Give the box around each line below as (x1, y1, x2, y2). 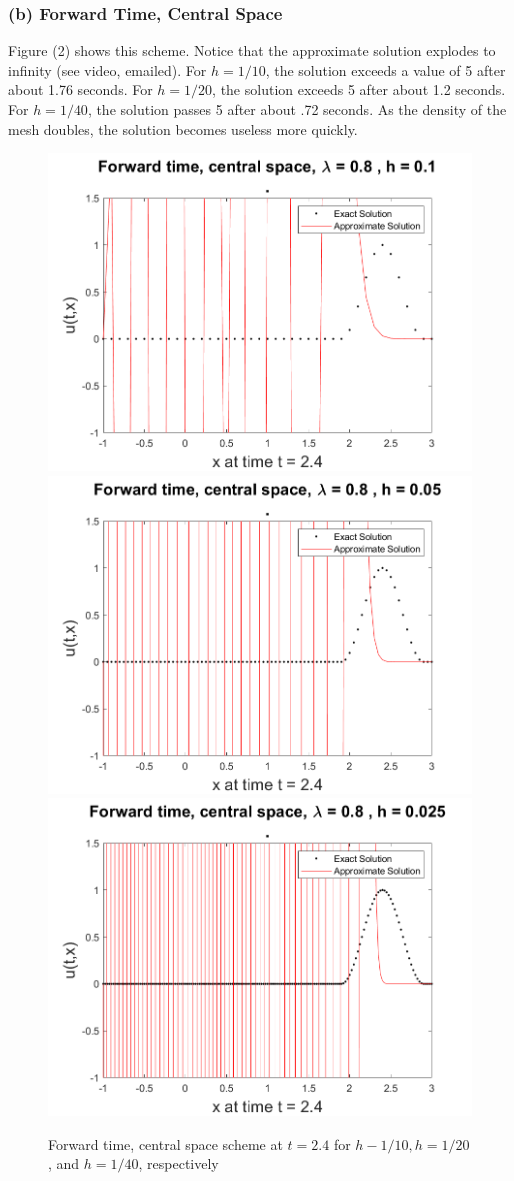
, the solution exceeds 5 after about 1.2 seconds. (212, 79, 506, 100)
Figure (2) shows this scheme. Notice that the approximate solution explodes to (8, 40, 496, 61)
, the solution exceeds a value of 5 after (265, 59, 506, 80)
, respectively (138, 1153, 219, 1174)
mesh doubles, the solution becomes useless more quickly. (8, 118, 358, 139)
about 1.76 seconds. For (8, 79, 153, 100)
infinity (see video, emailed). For (8, 59, 207, 80)
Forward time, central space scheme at (48, 1133, 283, 1154)
